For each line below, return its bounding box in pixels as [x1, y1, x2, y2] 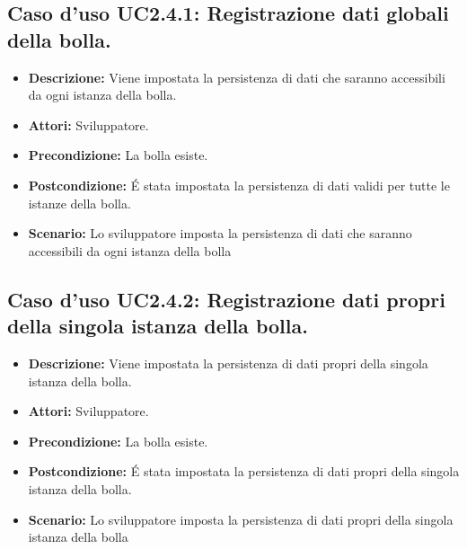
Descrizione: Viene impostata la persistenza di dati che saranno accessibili [28, 67, 445, 86]
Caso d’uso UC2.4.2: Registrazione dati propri [7, 285, 445, 313]
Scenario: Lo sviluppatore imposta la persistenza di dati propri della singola [28, 509, 454, 528]
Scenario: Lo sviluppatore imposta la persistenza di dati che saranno [28, 224, 412, 243]
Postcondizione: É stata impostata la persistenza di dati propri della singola [28, 462, 460, 481]
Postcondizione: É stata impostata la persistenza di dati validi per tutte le [28, 175, 450, 194]
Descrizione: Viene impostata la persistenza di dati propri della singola [28, 353, 428, 372]
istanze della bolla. [28, 193, 131, 212]
